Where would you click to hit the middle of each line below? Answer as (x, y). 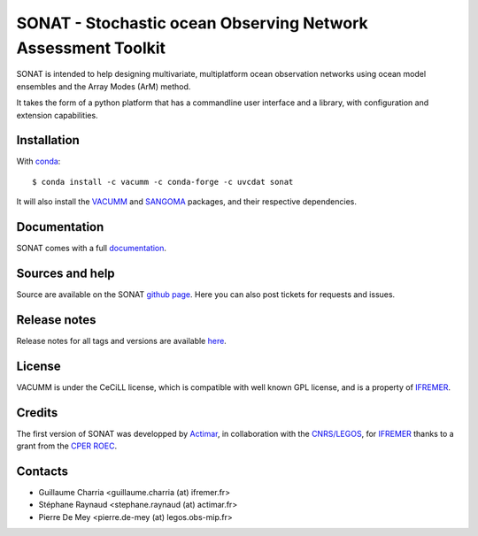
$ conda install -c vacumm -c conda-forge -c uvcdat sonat (163, 182)
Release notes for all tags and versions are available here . (122, 341)
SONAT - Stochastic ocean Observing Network (192, 23)
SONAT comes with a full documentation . (92, 249)
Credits (37, 413)
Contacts (42, 471)
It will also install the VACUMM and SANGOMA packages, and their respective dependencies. (187, 202)
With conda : (39, 161)
